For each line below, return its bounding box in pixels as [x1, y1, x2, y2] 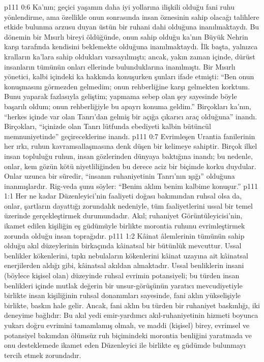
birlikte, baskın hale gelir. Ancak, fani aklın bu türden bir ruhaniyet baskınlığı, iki [4, 300, 260, 310]
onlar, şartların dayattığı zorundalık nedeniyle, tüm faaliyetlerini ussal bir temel [4, 200, 253, 211]
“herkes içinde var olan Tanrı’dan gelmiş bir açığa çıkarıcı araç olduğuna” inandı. [4, 111, 257, 121]
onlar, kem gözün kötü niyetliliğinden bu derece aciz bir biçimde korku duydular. [4, 160, 256, 171]
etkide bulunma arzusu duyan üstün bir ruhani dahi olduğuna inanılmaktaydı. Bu [4, 21, 259, 32]
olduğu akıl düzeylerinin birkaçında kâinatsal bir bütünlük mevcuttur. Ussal [4, 240, 242, 251]
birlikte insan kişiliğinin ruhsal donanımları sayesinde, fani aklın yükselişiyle [4, 290, 241, 301]
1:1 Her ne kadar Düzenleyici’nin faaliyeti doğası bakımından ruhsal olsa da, [4, 190, 242, 201]
